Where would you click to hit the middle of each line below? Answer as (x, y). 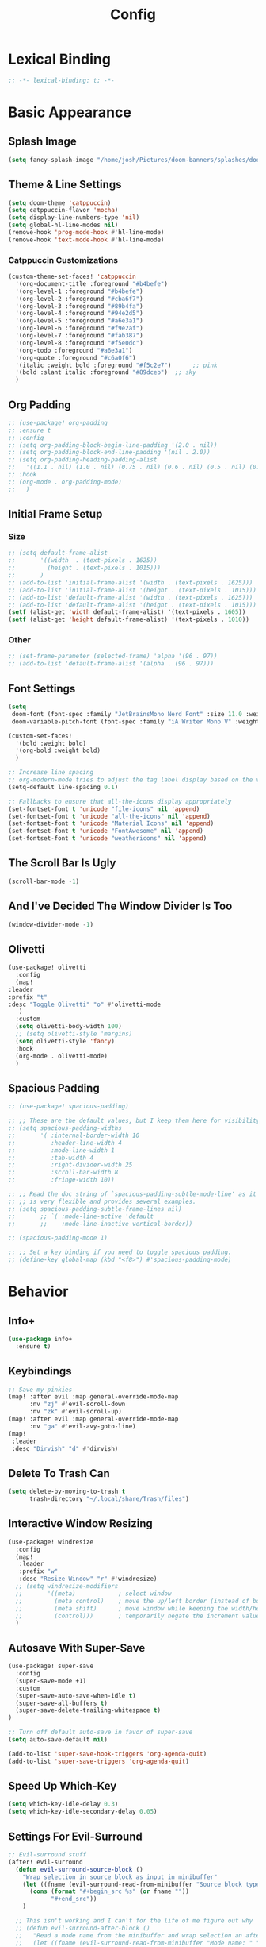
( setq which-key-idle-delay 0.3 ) (63, 1804)
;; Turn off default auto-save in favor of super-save (101, 1733)
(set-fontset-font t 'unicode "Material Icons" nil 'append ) (111, 823)
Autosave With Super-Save (77, 1648)
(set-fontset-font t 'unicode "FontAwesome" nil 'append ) (106, 831)
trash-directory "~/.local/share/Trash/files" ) (109, 1499)
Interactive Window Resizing (80, 1523)
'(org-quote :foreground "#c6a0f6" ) (76, 358)
